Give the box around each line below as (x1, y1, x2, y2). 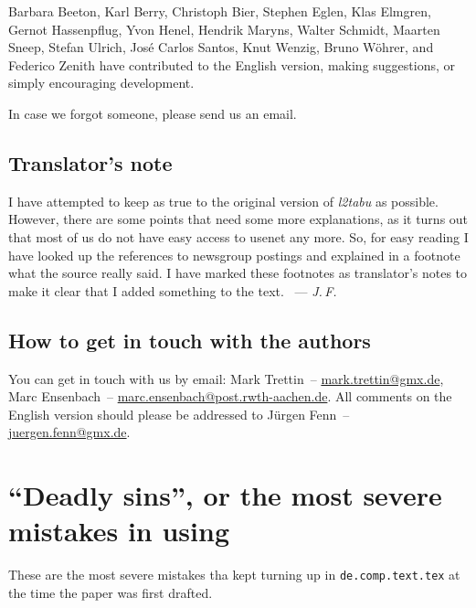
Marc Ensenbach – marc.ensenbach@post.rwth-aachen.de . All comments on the (8, 387, 452, 406)
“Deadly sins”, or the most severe (8, 476, 442, 514)
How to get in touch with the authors (8, 325, 371, 354)
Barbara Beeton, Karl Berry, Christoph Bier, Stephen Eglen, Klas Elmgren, (8, 2, 431, 20)
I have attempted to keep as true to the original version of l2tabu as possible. (8, 191, 439, 210)
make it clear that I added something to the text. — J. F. (8, 281, 337, 300)
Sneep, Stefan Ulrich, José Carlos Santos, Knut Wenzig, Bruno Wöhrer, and (8, 37, 434, 57)
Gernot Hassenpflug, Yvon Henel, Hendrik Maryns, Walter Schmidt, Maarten (8, 19, 440, 38)
